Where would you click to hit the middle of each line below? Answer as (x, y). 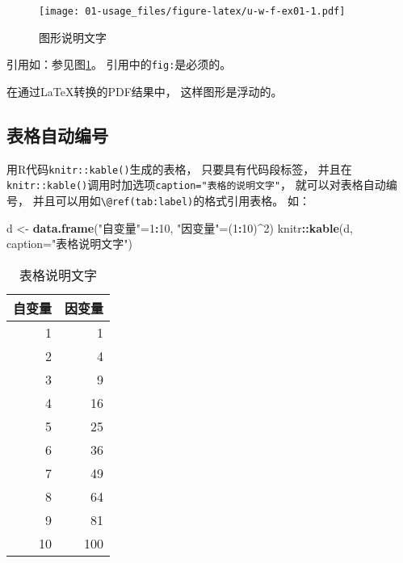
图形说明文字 (73, 37)
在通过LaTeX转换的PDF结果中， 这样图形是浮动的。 (145, 91)
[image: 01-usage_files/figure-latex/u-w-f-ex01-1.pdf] (192, 11)
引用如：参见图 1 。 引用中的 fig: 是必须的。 (119, 64)
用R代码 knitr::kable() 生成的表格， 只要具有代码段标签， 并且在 (179, 168)
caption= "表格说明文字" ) (69, 244)
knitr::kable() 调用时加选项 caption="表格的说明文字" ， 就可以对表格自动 (196, 185)
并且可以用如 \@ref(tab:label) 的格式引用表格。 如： (171, 201)
